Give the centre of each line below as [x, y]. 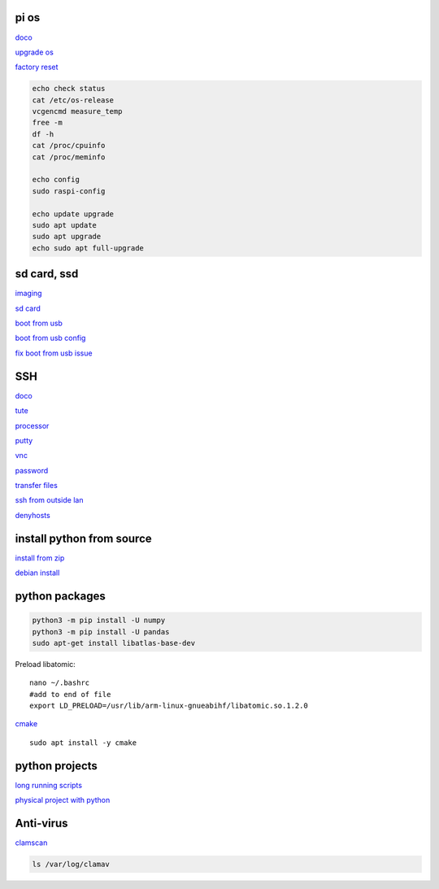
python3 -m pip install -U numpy [99, 621]
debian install [37, 573]
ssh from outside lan [49, 500]
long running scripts [49, 785]
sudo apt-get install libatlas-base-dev [113, 643]
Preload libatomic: [46, 664]
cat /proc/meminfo [69, 157]
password [32, 470]
